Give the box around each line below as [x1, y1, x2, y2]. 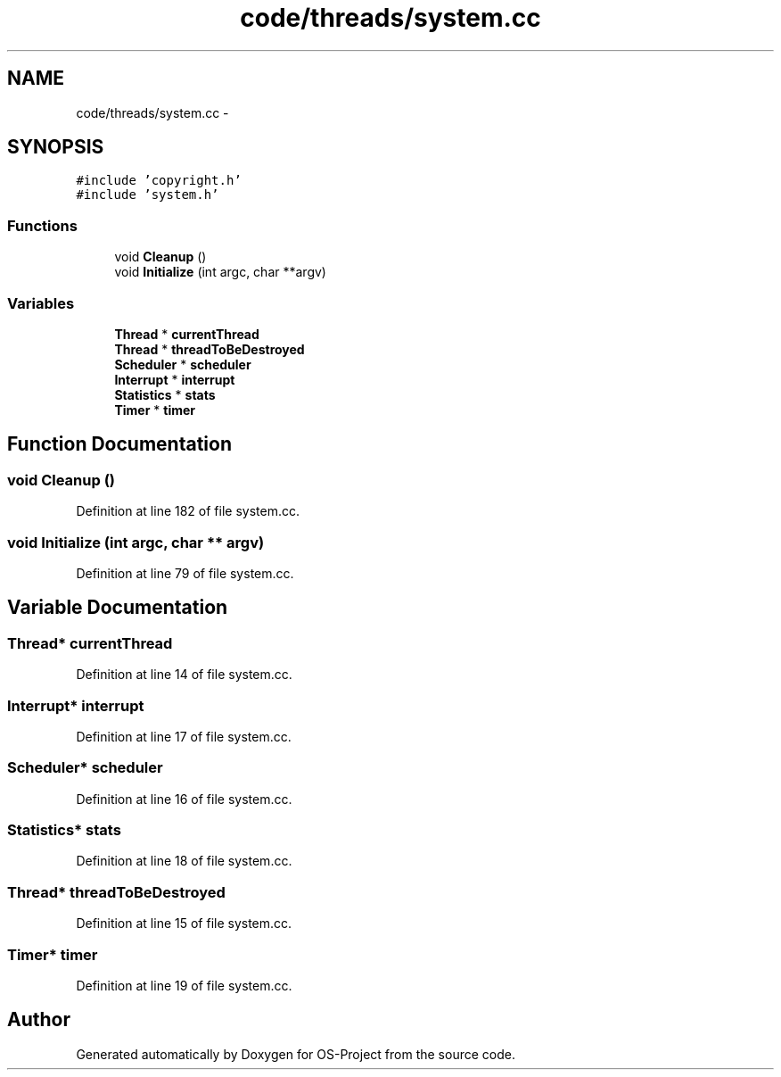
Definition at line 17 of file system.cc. [76, 728, 292, 744]
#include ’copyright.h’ [76, 173, 242, 188]
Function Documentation [7, 433, 232, 456]
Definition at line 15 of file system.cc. [76, 915, 292, 932]
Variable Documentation [7, 596, 228, 619]
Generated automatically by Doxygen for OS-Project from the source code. [76, 1046, 515, 1062]
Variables [7, 294, 75, 312]
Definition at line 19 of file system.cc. [76, 977, 292, 993]
